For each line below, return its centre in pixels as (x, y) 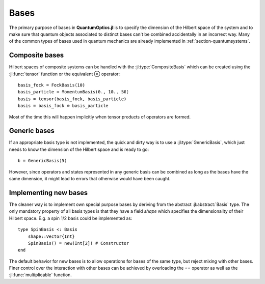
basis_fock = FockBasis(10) (52, 85)
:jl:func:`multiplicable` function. (40, 275)
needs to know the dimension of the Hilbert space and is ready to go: (79, 149)
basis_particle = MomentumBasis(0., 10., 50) (74, 92)
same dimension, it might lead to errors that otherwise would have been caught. (90, 179)
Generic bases (32, 131)
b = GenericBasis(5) (42, 161)
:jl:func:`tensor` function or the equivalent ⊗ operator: (65, 74)
